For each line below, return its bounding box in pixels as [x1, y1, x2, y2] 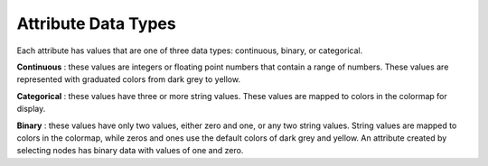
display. [16, 104, 46, 115]
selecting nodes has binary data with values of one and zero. [16, 145, 244, 156]
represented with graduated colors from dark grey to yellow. [16, 74, 241, 85]
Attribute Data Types [16, 14, 176, 33]
